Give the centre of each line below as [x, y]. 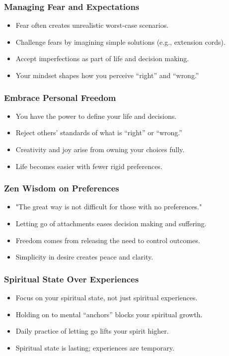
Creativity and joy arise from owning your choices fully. [100, 149]
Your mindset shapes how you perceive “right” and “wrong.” [107, 75]
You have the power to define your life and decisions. [96, 116]
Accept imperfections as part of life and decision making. [102, 58]
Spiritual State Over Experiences [72, 279]
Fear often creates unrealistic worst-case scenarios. [92, 25]
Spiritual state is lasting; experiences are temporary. [95, 347]
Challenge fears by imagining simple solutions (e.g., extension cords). [120, 42]
